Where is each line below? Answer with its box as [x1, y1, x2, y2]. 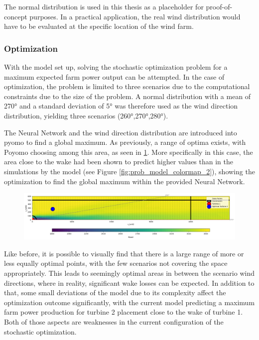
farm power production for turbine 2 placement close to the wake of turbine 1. [4, 307, 243, 317]
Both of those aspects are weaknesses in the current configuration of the [4, 317, 224, 327]
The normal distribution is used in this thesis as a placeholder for [4, 1, 204, 11]
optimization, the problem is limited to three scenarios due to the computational [4, 81, 250, 92]
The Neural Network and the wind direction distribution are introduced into [4, 127, 237, 137]
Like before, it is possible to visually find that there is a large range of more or [4, 248, 244, 258]
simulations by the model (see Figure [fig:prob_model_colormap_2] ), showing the [4, 166, 255, 176]
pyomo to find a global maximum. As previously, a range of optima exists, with [4, 137, 246, 147]
